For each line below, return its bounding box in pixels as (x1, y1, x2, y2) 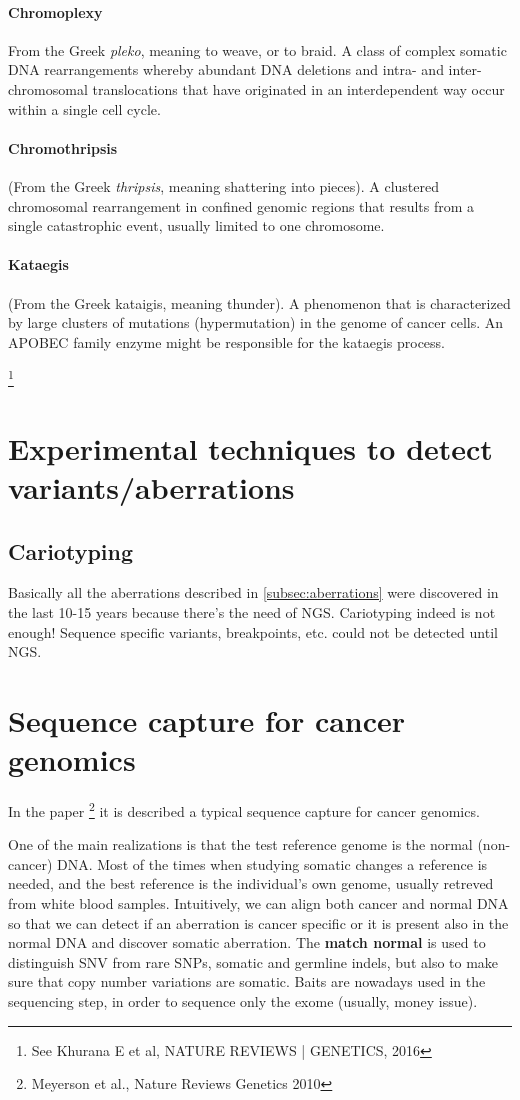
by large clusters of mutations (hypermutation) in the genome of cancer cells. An (8, 312, 504, 333)
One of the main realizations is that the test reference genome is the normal (8, 834, 473, 855)
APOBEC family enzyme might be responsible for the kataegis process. (8, 331, 446, 352)
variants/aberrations (8, 466, 295, 507)
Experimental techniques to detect (8, 427, 493, 468)
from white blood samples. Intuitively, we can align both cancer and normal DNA (8, 893, 509, 914)
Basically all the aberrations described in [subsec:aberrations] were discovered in (8, 582, 499, 603)
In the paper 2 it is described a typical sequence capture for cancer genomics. (8, 798, 480, 821)
